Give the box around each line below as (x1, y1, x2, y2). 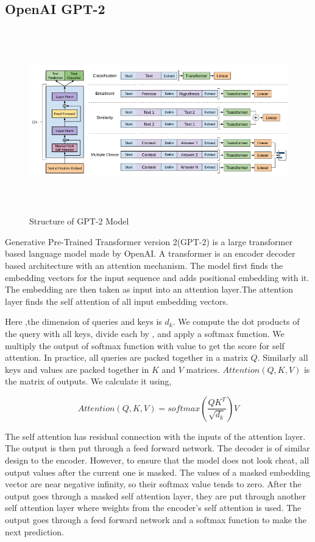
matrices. (186, 363, 220, 375)
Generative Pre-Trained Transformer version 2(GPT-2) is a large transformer (5, 235, 292, 248)
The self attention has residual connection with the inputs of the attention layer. (5, 429, 306, 442)
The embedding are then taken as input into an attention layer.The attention (5, 283, 294, 296)
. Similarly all (257, 351, 308, 364)
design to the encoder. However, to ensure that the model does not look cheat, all (5, 454, 310, 467)
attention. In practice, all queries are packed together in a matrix (5, 351, 248, 364)
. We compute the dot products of (172, 315, 300, 328)
